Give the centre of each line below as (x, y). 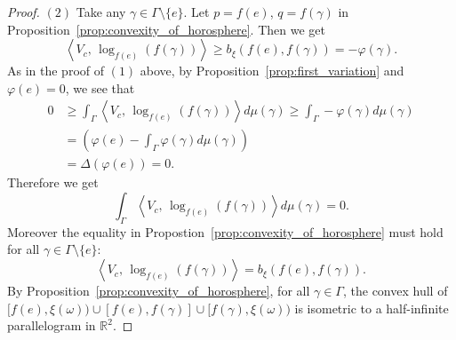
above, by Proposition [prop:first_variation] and (272, 71)
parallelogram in (52, 325)
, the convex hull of (395, 291)
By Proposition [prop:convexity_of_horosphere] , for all (159, 291)
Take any (101, 12)
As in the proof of (56, 71)
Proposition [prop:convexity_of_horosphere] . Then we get (166, 29)
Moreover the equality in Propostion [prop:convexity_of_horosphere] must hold (225, 231)
